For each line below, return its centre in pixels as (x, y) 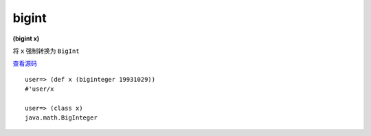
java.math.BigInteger (61, 118)
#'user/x (40, 89)
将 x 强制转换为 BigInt (46, 51)
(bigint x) (26, 38)
